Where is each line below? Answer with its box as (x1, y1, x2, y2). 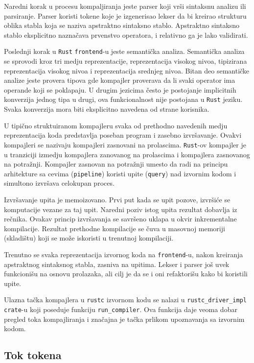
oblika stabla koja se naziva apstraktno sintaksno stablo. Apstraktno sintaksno (4, 20, 240, 30)
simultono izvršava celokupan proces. (4, 178, 115, 188)
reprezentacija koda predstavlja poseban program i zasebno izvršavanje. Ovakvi (4, 130, 242, 140)
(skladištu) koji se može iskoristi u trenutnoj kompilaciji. (4, 233, 174, 243)
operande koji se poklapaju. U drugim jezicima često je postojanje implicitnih (4, 84, 236, 95)
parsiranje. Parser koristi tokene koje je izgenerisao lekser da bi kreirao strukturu (4, 10, 247, 21)
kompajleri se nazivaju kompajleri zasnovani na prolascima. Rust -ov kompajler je (4, 139, 246, 149)
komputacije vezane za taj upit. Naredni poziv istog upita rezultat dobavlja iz (4, 204, 237, 214)
